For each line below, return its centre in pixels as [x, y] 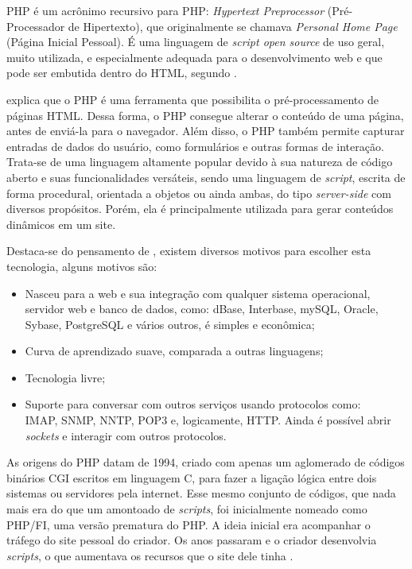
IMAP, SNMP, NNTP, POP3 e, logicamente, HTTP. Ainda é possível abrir [208, 420]
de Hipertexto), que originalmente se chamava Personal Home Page [233, 26]
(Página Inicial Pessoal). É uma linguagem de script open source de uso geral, [196, 42]
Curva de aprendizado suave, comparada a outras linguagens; [174, 351]
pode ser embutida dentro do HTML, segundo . [122, 73]
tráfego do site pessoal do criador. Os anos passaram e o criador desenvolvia [192, 540]
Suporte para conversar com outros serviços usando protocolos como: [193, 404]
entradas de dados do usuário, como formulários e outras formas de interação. [195, 146]
